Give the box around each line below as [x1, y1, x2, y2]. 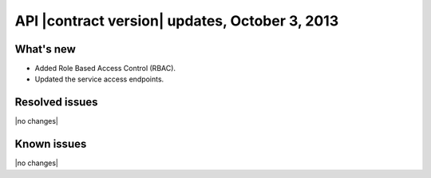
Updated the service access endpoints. [34, 74, 164, 84]
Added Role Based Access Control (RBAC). [34, 64, 176, 73]
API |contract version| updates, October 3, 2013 [14, 12, 339, 30]
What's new [14, 42, 76, 56]
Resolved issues [14, 96, 99, 109]
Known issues [14, 137, 87, 151]
